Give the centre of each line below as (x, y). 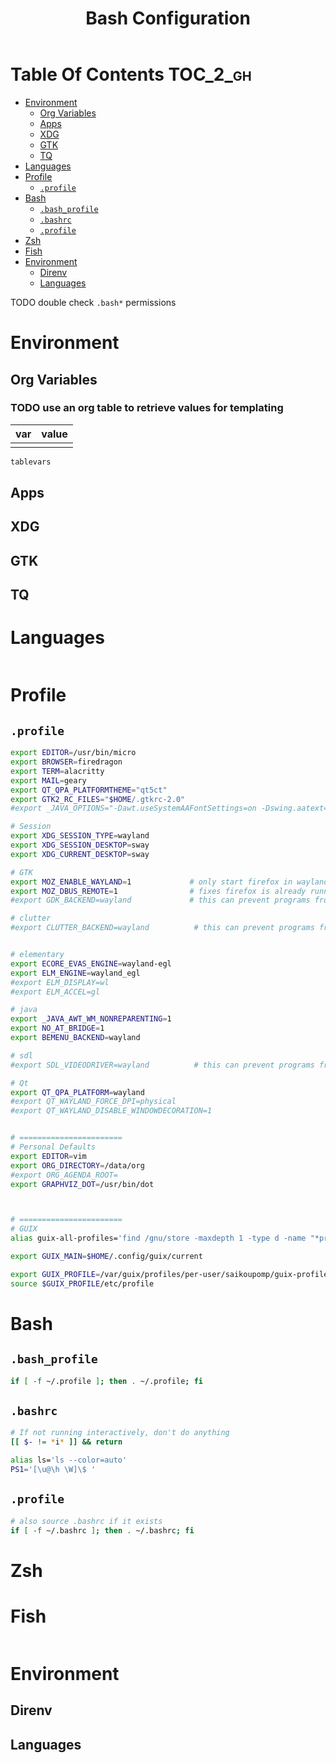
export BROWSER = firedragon (66, 762)
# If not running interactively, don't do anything (120, 1433)
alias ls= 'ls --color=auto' (69, 1460)
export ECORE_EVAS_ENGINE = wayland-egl (91, 963)
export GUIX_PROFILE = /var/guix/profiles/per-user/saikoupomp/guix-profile (169, 1274)
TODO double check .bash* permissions (93, 302)
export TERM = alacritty (57, 771)
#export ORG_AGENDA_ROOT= (64, 1175)
